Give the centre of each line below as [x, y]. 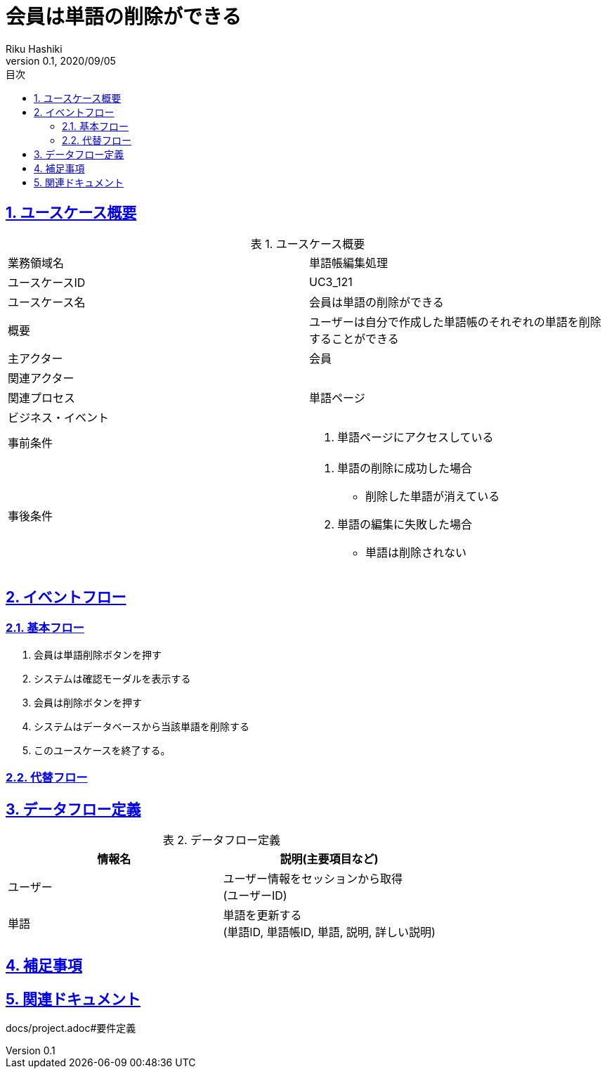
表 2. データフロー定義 [222, 840]
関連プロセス [42, 397]
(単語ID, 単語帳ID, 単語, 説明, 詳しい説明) [329, 932]
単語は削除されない [416, 552]
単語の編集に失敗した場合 [405, 524]
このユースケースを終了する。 [102, 750]
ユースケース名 [47, 302]
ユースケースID [47, 282]
